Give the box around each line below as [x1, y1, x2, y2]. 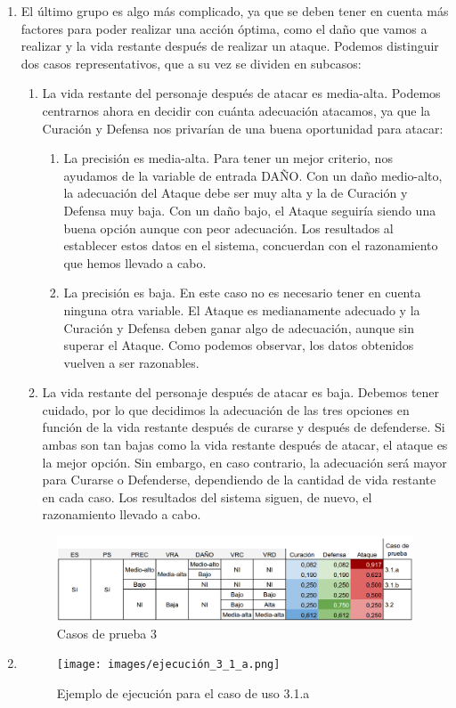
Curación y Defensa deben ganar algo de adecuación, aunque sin [63, 318, 414, 337]
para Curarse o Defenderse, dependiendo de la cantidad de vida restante [42, 470, 436, 489]
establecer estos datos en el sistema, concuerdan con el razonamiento [63, 236, 438, 255]
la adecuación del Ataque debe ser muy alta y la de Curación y [63, 183, 408, 202]
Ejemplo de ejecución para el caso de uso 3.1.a [56, 683, 310, 702]
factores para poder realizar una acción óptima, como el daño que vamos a [20, 19, 427, 37]
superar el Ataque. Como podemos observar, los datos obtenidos [63, 336, 414, 354]
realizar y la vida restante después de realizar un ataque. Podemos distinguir [20, 37, 439, 55]
